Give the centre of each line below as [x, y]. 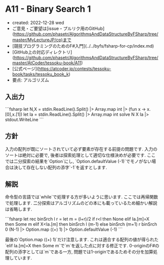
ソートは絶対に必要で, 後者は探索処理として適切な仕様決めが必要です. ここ [80, 155]
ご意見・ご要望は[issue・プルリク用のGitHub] [58, 28]
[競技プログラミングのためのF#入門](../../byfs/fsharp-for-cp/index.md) [83, 46]
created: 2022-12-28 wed [38, 23]
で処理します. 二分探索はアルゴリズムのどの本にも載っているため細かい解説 [81, 203]
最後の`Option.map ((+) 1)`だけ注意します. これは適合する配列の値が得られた [82, 239]
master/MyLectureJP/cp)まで [42, 40]
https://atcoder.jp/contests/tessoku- [75, 68]
